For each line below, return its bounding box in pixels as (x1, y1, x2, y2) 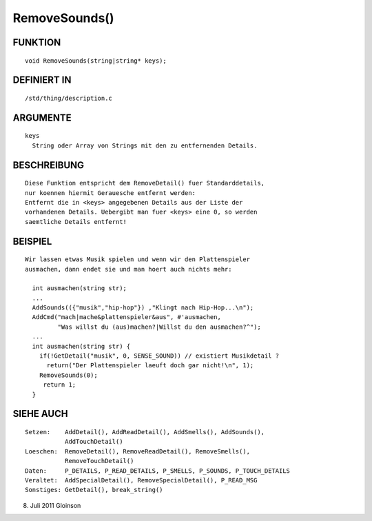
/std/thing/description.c (25, 94, 113, 102)
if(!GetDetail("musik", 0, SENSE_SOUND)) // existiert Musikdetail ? (39, 352, 280, 360)
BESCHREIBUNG (12, 159, 85, 171)
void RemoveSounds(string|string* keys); (25, 57, 167, 65)
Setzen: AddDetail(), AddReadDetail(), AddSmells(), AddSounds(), (25, 428, 265, 436)
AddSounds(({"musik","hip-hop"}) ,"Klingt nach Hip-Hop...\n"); (32, 304, 254, 311)
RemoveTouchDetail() (64, 457, 134, 465)
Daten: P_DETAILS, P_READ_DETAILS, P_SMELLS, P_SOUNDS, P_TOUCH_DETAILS (25, 467, 291, 475)
